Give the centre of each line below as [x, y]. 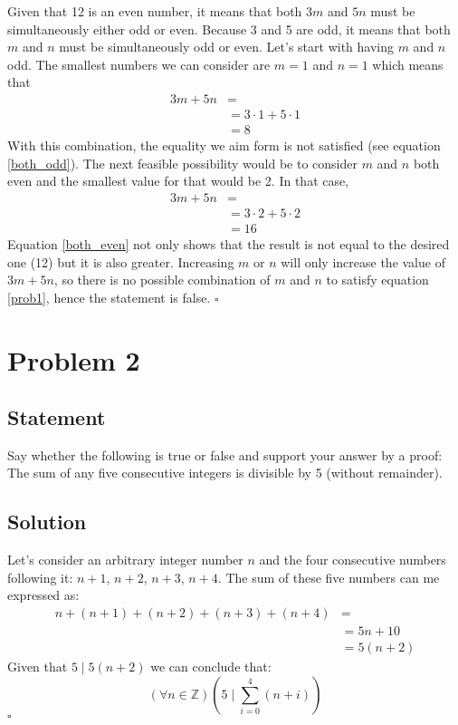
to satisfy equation [377, 280]
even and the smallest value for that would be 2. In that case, [178, 181]
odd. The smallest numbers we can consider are [139, 64]
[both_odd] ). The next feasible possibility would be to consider [182, 163]
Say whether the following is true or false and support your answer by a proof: [225, 454]
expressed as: [43, 595]
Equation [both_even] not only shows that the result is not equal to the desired [229, 243]
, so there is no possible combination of [162, 280]
